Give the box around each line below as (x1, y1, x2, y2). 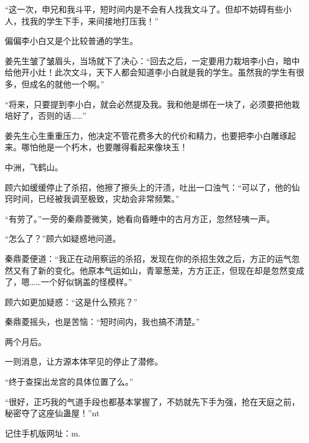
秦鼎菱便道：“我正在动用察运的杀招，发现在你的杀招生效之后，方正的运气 (5, 252, 292, 264)
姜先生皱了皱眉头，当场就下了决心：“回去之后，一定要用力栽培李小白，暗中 (5, 54, 300, 67)
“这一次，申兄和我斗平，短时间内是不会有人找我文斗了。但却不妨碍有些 (5, 3, 283, 15)
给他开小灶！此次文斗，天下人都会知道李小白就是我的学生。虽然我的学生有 (5, 66, 296, 78)
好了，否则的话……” (12, 109, 87, 122)
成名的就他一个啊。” (29, 77, 105, 90)
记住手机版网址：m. (5, 426, 81, 439)
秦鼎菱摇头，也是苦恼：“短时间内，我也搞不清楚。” (5, 315, 200, 328)
